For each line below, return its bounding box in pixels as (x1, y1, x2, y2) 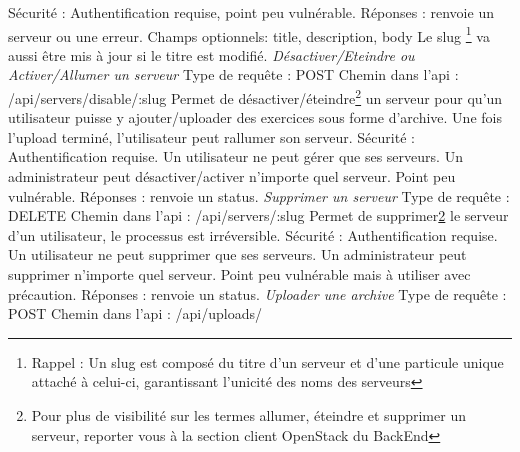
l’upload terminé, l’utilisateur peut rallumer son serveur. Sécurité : (8, 126, 415, 147)
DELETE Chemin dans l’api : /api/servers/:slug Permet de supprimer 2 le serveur (8, 205, 509, 226)
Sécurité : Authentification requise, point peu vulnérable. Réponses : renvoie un (8, 2, 494, 22)
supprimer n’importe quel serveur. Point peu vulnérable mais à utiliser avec (8, 264, 471, 285)
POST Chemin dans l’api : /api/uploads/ (8, 303, 262, 324)
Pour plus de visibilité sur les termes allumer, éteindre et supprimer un (31, 405, 466, 425)
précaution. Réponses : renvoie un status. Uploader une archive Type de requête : (8, 283, 507, 304)
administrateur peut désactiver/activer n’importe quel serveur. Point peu (8, 166, 456, 187)
